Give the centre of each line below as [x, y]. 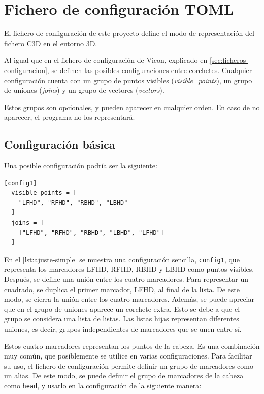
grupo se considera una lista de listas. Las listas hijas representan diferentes [122, 319]
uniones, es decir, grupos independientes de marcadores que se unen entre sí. [123, 329]
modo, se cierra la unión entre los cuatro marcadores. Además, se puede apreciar [129, 299]
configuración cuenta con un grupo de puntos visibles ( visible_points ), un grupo [128, 80]
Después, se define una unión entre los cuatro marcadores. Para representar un [126, 279]
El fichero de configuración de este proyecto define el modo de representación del [129, 33]
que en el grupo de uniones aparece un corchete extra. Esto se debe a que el [122, 309]
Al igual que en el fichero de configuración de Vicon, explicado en [106, 60]
